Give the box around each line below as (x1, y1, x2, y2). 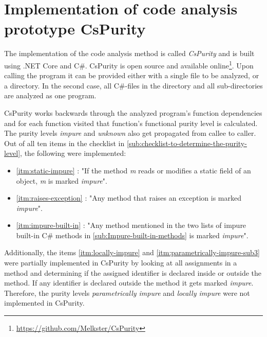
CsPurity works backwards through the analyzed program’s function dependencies (4, 107, 262, 118)
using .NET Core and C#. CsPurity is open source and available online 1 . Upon (4, 58, 254, 70)
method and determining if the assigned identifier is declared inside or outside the (4, 267, 262, 278)
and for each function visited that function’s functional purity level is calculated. (4, 117, 258, 128)
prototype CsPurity (4, 18, 146, 39)
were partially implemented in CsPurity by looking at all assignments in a (4, 257, 237, 268)
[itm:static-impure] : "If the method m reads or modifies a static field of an (16, 165, 251, 175)
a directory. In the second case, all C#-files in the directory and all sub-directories (4, 80, 263, 91)
